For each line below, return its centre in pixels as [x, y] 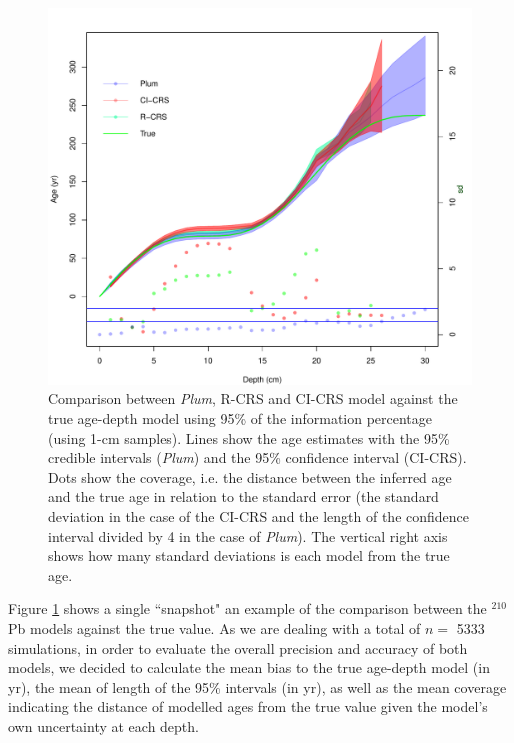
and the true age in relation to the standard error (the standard [243, 496]
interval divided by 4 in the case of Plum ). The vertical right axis [248, 535]
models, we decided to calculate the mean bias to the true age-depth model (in [249, 667]
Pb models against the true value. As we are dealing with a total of [214, 627]
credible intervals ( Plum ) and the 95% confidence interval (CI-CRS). [257, 457]
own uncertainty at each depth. [103, 725]
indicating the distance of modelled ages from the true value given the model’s [248, 706]
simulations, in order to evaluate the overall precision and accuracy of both [238, 647]
